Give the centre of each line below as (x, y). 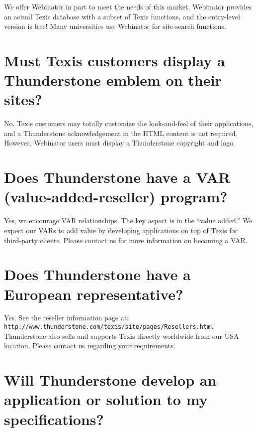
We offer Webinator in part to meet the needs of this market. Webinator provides (128, 6)
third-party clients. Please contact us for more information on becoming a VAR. (126, 240)
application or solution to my (106, 399)
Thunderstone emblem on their (113, 80)
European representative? (94, 294)
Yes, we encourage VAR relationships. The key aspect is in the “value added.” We (128, 220)
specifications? (54, 419)
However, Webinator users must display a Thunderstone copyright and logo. (120, 143)
